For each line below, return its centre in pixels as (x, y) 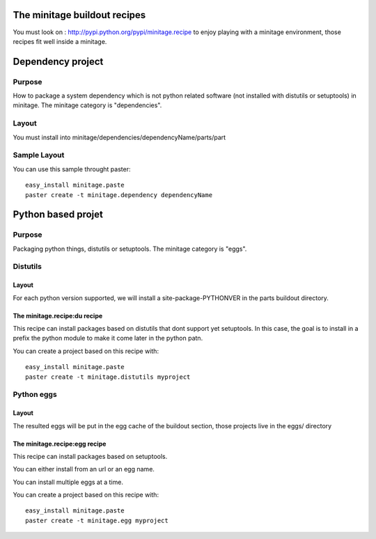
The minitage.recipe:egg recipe (60, 444)
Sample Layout (39, 155)
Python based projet (58, 215)
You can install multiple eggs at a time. (68, 482)
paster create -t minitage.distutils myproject (108, 377)
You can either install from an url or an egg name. (84, 469)
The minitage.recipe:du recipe (58, 315)
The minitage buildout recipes (79, 15)
